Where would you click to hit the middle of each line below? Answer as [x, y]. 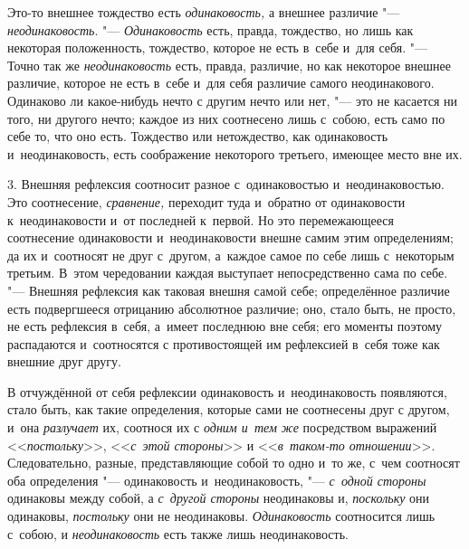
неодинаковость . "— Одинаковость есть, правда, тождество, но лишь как [211, 29]
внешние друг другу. [64, 361]
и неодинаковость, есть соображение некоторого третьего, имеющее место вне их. [235, 153]
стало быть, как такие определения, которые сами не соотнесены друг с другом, [229, 409]
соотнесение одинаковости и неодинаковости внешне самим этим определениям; [230, 237]
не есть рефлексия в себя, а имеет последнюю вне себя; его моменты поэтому [225, 326]
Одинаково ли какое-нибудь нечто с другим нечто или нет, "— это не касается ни [233, 100]
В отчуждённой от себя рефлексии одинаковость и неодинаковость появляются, [227, 391]
